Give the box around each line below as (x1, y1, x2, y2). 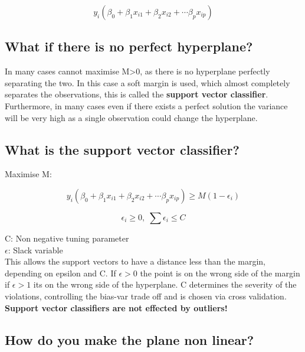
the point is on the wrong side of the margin (140, 266, 300, 279)
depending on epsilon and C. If (5, 266, 116, 279)
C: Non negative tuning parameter (5, 232, 129, 244)
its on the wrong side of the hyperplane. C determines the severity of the (33, 278, 297, 291)
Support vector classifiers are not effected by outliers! (5, 301, 228, 314)
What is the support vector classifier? (5, 140, 240, 158)
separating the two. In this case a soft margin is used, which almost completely (5, 76, 290, 89)
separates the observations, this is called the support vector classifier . (5, 88, 268, 100)
